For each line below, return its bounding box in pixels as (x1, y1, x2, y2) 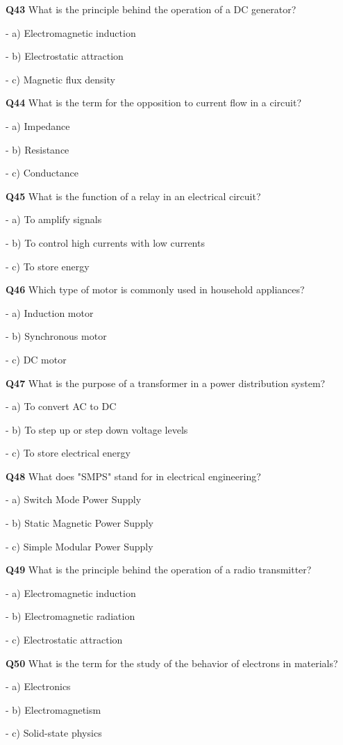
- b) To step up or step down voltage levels (6, 422, 188, 436)
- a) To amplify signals (6, 212, 102, 227)
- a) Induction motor (6, 305, 94, 320)
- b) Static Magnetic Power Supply (6, 516, 153, 530)
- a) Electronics (6, 679, 71, 694)
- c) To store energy (6, 259, 90, 273)
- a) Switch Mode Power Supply (6, 492, 142, 507)
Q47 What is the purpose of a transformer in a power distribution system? (6, 375, 326, 390)
